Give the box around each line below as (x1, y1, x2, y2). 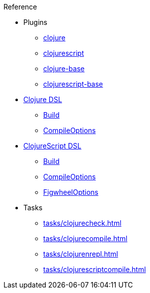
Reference (3, 2, 37, 11)
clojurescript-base (43, 80, 103, 88)
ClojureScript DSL (23, 142, 81, 150)
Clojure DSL (23, 95, 62, 104)
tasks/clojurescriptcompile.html (43, 265, 146, 274)
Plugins (23, 18, 48, 26)
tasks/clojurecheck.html (43, 219, 122, 227)
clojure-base (43, 64, 85, 73)
